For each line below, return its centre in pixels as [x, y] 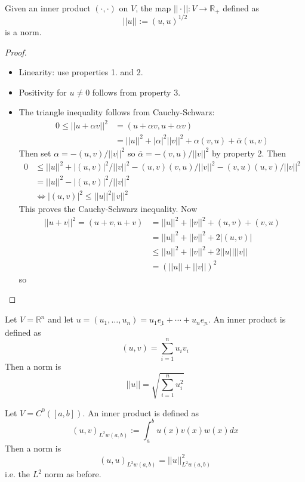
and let [61, 319]
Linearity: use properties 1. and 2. [81, 72]
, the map [153, 8]
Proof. [16, 52]
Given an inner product [48, 8]
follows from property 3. [136, 92]
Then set [35, 153]
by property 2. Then [249, 153]
